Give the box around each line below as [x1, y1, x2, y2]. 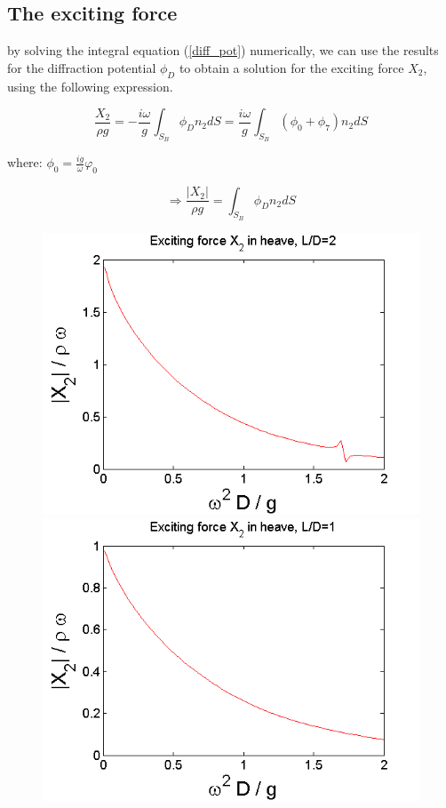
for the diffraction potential [7, 58, 156, 76]
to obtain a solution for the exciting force [179, 58, 404, 76]
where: [7, 153, 43, 172]
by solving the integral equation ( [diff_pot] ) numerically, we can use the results [7, 41, 439, 60]
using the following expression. [7, 76, 173, 95]
